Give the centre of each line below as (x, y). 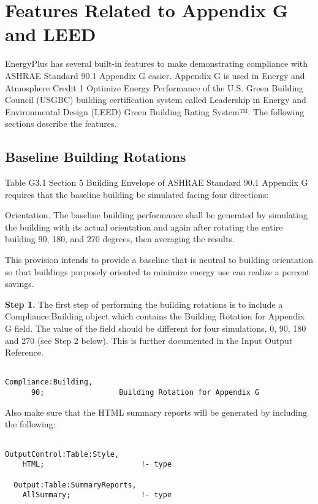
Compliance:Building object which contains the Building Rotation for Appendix (155, 316)
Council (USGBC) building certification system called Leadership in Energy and (156, 100)
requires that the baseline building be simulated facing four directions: (137, 194)
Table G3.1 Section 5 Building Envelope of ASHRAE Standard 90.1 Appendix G (157, 182)
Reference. (24, 352)
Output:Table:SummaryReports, (75, 485)
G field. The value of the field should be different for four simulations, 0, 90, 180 (156, 328)
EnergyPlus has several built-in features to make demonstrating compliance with (157, 63)
